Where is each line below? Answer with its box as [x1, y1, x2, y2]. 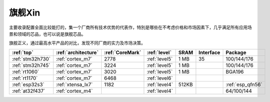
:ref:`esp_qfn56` [225, 81, 263, 88]
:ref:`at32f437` [12, 87, 46, 94]
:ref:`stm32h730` [12, 55, 51, 62]
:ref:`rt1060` [12, 68, 39, 75]
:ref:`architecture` [56, 49, 99, 56]
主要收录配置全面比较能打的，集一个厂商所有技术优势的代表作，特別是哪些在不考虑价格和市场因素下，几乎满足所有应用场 [9, 24, 252, 30]
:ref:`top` [12, 49, 34, 56]
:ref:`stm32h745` [12, 61, 51, 68]
